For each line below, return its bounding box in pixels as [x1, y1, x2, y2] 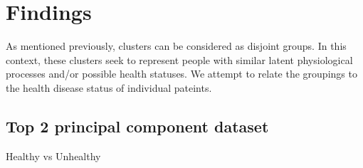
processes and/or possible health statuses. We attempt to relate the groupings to [6, 66, 357, 81]
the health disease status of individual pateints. [6, 80, 212, 95]
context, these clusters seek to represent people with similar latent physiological [6, 52, 353, 67]
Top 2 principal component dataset [6, 115, 269, 137]
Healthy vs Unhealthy [6, 148, 101, 163]
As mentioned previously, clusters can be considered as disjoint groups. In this [6, 38, 347, 53]
